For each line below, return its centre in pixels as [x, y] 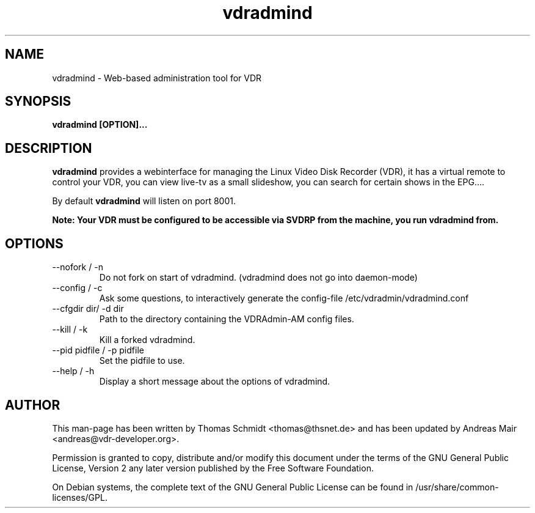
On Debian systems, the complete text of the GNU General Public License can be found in [233, 487]
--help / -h [73, 371]
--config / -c [77, 288]
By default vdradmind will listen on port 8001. [144, 201]
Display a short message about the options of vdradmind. [215, 382]
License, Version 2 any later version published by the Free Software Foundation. [213, 468]
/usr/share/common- [457, 487]
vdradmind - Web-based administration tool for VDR [157, 78]
